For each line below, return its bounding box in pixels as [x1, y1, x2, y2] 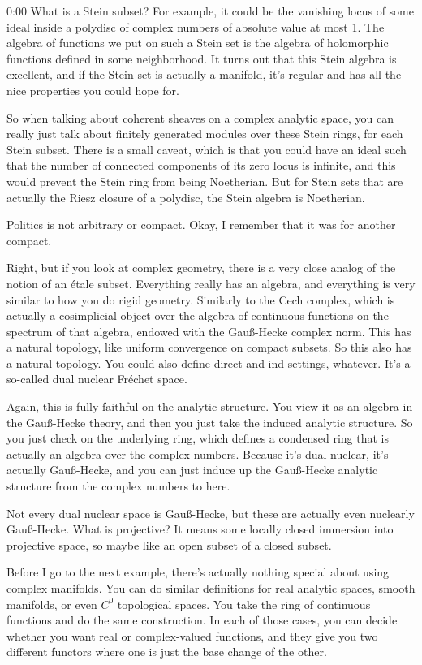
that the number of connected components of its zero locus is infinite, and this [6, 157, 396, 174]
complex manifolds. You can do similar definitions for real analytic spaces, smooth [6, 580, 416, 596]
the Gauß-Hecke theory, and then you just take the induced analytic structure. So [6, 413, 413, 430]
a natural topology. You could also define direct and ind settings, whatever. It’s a [6, 354, 411, 371]
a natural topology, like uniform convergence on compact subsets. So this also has [6, 339, 412, 356]
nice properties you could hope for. [6, 81, 179, 98]
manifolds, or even [6, 595, 97, 612]
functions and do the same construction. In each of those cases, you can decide [6, 611, 398, 628]
